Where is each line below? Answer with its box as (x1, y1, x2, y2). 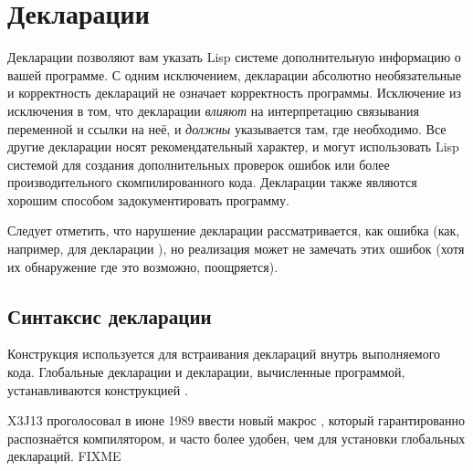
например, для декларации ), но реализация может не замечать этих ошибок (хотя (7, 239, 465, 258)
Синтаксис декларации (7, 301, 212, 330)
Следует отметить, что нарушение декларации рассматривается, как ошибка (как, (7, 221, 460, 240)
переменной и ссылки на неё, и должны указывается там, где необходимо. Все (7, 119, 447, 138)
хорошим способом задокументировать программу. (7, 190, 289, 209)
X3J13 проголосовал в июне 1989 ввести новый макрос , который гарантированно (7, 411, 465, 430)
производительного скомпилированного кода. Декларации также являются (7, 173, 417, 192)
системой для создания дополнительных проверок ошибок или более (7, 154, 390, 173)
